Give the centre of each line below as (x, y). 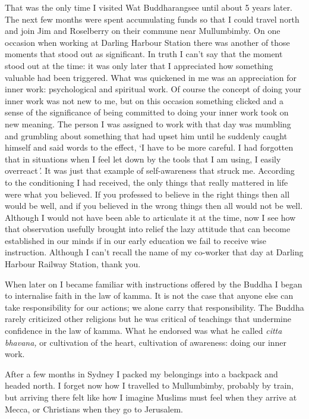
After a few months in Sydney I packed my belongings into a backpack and (141, 373)
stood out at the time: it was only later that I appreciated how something (139, 65)
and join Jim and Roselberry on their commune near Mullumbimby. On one (143, 31)
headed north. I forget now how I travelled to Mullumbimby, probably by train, (149, 385)
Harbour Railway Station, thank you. (73, 264)
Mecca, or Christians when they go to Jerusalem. (94, 409)
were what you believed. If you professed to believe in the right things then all (147, 194)
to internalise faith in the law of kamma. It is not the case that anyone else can (149, 296)
